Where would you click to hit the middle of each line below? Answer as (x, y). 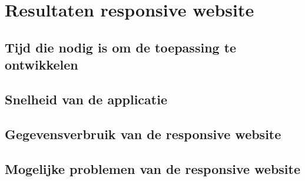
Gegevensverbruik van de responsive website (143, 134)
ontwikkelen (42, 65)
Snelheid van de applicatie (86, 99)
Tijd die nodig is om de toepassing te (121, 47)
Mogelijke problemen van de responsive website (153, 168)
